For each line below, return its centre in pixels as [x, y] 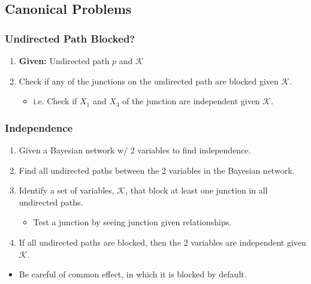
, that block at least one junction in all [197, 190]
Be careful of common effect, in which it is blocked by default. [133, 274]
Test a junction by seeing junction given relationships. [132, 222]
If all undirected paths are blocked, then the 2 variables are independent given [162, 242]
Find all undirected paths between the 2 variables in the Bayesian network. [157, 170]
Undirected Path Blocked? [70, 38]
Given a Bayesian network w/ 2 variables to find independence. [135, 150]
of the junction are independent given [191, 101]
